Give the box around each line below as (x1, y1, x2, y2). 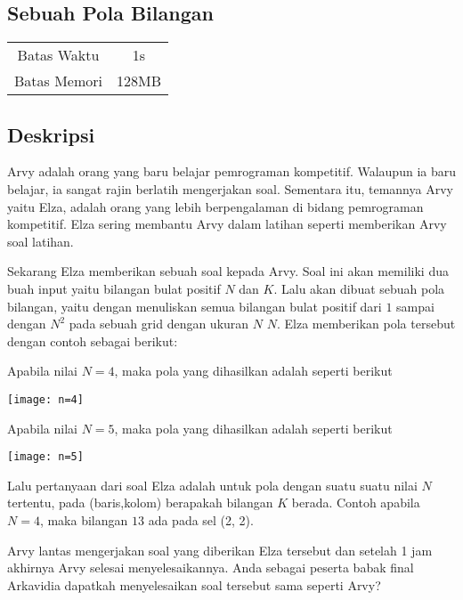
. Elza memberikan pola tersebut (276, 314, 456, 333)
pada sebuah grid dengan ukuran (69, 314, 249, 333)
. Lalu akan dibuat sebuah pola (273, 279, 445, 297)
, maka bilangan (39, 511, 128, 530)
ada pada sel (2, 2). (148, 511, 254, 530)
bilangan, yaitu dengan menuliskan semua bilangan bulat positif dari (7, 296, 382, 315)
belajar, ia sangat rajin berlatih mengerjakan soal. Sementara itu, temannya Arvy (7, 180, 453, 198)
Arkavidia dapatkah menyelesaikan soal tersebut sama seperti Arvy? (7, 575, 381, 594)
